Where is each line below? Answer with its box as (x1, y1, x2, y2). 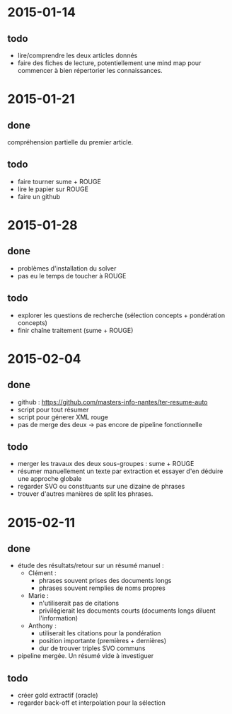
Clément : (28, 569, 57, 577)
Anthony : (28, 621, 57, 630)
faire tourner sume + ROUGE (17, 177, 101, 186)
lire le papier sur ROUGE (17, 185, 88, 193)
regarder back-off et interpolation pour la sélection (17, 698, 166, 707)
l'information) (38, 614, 79, 623)
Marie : (28, 591, 50, 600)
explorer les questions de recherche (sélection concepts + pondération (17, 311, 225, 319)
